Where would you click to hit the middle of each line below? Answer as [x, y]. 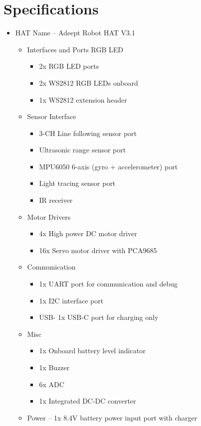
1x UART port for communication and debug [108, 284]
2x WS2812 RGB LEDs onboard [89, 82]
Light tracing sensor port [77, 183]
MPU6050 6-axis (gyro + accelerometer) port [108, 166]
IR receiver [56, 200]
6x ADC [52, 384]
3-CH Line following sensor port [88, 133]
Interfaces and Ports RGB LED [75, 49]
